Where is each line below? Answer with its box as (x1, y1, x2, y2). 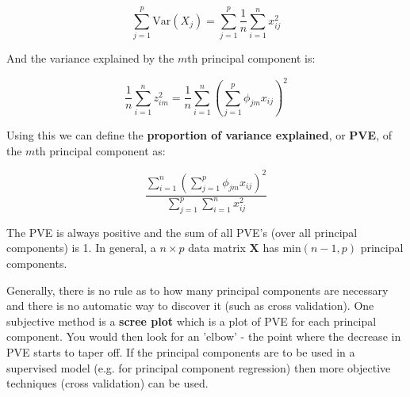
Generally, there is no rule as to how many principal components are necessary (6, 281, 389, 298)
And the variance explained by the (6, 50, 174, 67)
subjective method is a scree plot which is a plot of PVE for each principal (6, 312, 377, 329)
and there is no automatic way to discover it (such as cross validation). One (6, 297, 374, 314)
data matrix (188, 239, 246, 256)
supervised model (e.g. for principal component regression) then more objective (6, 359, 391, 376)
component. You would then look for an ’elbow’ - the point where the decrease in (6, 328, 401, 345)
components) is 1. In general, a (6, 239, 156, 256)
